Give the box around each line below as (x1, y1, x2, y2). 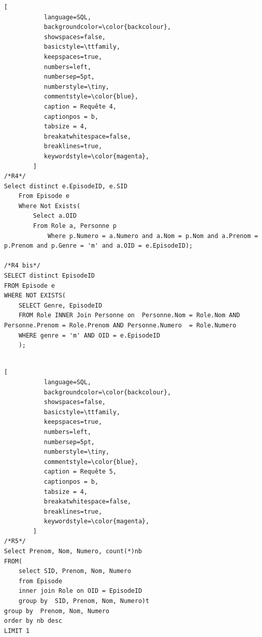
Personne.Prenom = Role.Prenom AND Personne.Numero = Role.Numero (4, 322, 237, 329)
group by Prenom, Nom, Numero (4, 607, 109, 615)
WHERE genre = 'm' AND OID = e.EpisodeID (18, 331, 160, 339)
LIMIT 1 (4, 627, 30, 634)
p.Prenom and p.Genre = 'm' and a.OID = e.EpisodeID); (4, 242, 193, 250)
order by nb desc (4, 617, 62, 625)
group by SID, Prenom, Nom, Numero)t (18, 597, 149, 605)
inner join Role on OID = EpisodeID (18, 587, 142, 595)
